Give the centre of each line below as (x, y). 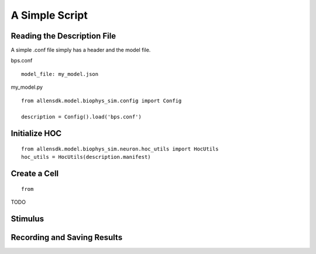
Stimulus (27, 219)
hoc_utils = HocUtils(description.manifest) (86, 157)
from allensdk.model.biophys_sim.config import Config (102, 100)
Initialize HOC (36, 133)
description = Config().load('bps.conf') (81, 117)
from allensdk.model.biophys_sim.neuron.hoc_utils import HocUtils (120, 149)
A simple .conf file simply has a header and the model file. (81, 50)
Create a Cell (35, 174)
